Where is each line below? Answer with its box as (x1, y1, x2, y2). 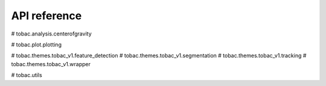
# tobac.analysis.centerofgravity (11, 30, 92, 37)
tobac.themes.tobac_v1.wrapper (11, 60, 91, 67)
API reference (11, 9, 82, 22)
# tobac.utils (11, 72, 42, 79)
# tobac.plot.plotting (11, 41, 62, 48)
